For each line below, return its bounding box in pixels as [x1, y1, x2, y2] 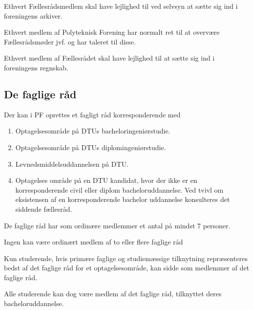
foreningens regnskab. [4, 62, 68, 72]
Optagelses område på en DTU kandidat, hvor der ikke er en [15, 175, 197, 185]
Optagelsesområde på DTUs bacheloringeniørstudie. [15, 126, 170, 136]
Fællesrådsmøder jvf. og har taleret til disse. [4, 36, 136, 46]
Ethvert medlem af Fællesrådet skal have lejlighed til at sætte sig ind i [4, 53, 215, 63]
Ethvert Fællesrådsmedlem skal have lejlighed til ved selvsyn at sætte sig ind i [4, 1, 238, 11]
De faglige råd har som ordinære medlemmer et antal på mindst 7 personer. [4, 220, 231, 230]
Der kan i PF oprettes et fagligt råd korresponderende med [4, 109, 181, 119]
